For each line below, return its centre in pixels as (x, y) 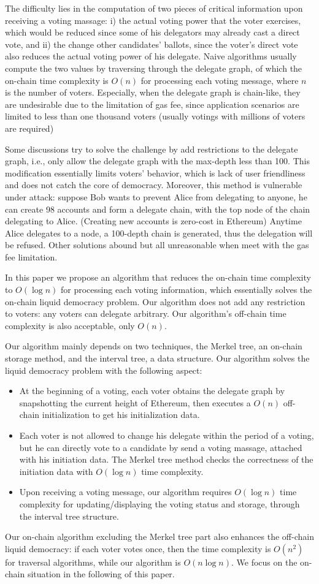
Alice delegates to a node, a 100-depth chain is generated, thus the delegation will (159, 233)
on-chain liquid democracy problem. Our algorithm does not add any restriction (155, 301)
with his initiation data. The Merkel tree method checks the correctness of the (166, 459)
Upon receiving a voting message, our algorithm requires (125, 492)
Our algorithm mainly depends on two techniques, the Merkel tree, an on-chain (154, 346)
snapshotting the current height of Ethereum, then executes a (135, 402)
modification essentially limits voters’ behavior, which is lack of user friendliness (155, 173)
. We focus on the (264, 562)
